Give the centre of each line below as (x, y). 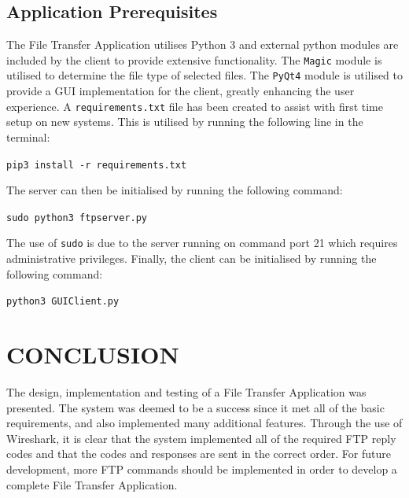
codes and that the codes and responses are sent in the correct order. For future (199, 454)
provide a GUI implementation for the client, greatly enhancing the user (181, 91)
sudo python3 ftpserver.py (77, 218)
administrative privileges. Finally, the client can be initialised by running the (192, 258)
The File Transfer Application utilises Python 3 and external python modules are (203, 44)
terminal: (28, 136)
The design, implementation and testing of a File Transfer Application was (186, 392)
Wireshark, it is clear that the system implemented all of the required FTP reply (201, 438)
